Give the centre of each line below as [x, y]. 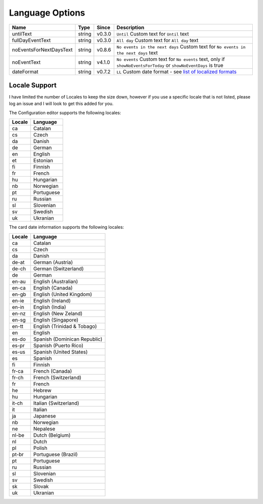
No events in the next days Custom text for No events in [181, 46]
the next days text [137, 53]
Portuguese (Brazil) [56, 454]
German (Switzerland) [58, 268]
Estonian [43, 161]
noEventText [26, 62]
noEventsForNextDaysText [42, 50]
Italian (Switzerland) [56, 403]
